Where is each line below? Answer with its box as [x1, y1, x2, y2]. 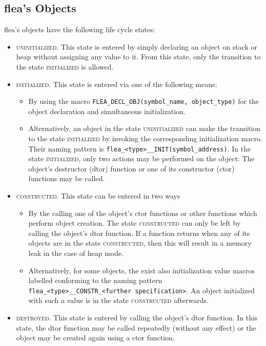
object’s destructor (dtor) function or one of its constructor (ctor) [28, 163, 235, 174]
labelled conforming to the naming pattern [28, 275, 162, 286]
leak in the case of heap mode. [28, 248, 124, 258]
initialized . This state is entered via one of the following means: [16, 78, 217, 89]
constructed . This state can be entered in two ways [16, 190, 180, 201]
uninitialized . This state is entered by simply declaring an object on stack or [16, 41, 257, 52]
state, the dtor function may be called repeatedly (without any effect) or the [16, 322, 256, 333]
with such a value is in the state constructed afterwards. [28, 295, 209, 306]
